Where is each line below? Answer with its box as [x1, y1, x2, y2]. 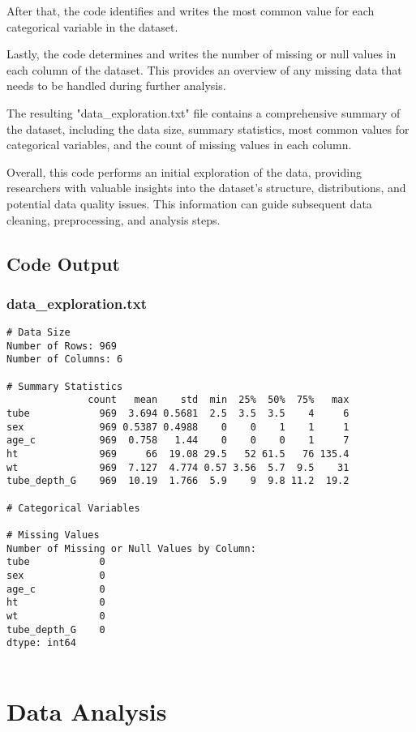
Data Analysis [6, 694, 167, 727]
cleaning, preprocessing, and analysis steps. [6, 211, 221, 228]
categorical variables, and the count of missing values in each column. [6, 136, 352, 153]
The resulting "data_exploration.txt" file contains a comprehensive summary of [6, 104, 401, 121]
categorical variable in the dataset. [6, 18, 178, 35]
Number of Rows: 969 [6, 340, 118, 352]
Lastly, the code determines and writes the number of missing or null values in [6, 45, 397, 62]
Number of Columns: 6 [6, 353, 123, 366]
